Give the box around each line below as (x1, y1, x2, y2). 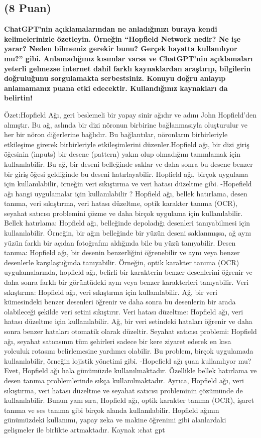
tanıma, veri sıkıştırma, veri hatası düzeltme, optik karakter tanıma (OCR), (4, 198, 237, 208)
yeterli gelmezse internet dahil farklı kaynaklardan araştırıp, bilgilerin (4, 63, 251, 73)
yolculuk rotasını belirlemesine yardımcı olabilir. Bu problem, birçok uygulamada (4, 346, 253, 356)
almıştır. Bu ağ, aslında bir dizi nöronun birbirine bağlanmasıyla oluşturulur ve (4, 119, 248, 130)
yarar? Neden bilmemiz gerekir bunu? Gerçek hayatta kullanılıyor (4, 43, 237, 54)
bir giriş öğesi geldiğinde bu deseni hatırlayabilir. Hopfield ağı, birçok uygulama (4, 168, 248, 179)
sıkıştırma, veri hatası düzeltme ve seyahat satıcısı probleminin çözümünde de (4, 385, 243, 395)
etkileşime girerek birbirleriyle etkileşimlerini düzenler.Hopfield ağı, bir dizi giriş (4, 139, 249, 149)
